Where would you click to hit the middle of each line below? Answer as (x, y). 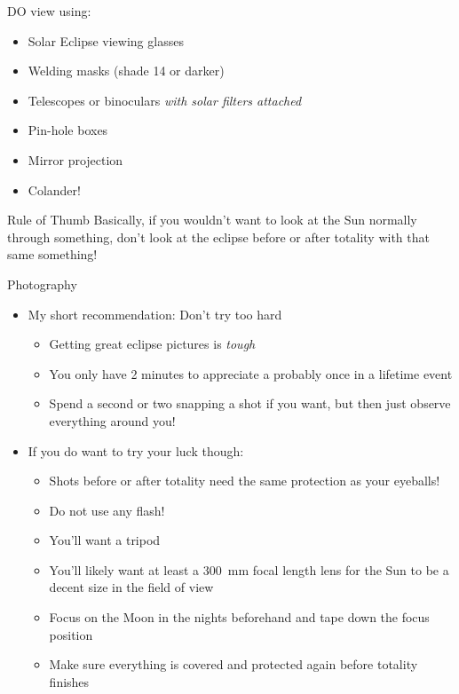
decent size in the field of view (131, 587)
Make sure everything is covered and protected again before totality (233, 664)
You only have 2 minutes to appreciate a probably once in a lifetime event (251, 373)
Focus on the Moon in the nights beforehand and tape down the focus (239, 617)
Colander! (54, 189)
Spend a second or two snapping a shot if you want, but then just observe (250, 403)
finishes (69, 681)
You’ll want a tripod (105, 540)
